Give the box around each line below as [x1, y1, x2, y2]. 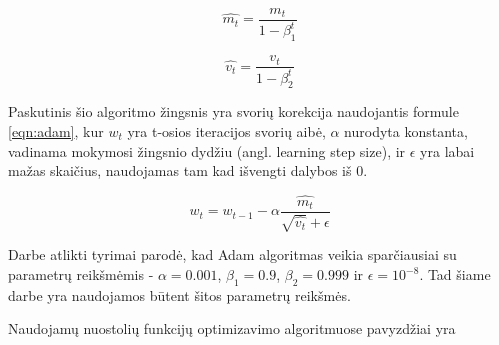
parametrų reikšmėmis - [8, 264, 154, 285]
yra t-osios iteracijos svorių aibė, [127, 121, 326, 141]
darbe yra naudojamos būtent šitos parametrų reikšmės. [8, 284, 351, 305]
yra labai [420, 140, 475, 161]
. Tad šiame [419, 264, 491, 285]
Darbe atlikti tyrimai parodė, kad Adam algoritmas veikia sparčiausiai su [8, 244, 457, 265]
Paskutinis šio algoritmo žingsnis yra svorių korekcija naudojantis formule [8, 101, 459, 122]
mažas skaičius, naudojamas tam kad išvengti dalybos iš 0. [8, 160, 368, 181]
